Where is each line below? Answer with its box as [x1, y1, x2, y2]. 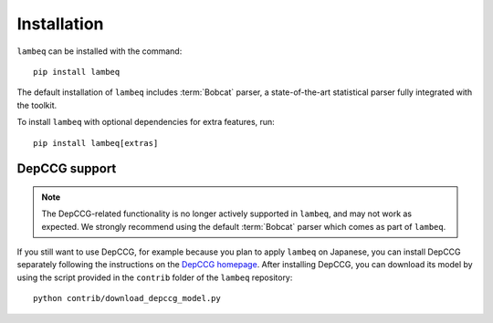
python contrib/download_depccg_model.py [33, 293, 221, 304]
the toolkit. [16, 99, 58, 110]
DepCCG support [16, 161, 117, 177]
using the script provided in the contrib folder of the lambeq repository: [16, 272, 293, 283]
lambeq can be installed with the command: [16, 46, 183, 57]
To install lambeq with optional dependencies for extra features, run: [16, 117, 276, 128]
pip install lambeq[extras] [33, 138, 159, 148]
